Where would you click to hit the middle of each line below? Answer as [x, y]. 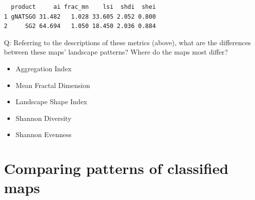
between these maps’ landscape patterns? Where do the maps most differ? [116, 52]
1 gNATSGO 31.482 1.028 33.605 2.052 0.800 [80, 16]
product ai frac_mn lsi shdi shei [83, 7]
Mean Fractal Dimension [53, 85]
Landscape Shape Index [51, 101]
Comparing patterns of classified [116, 168]
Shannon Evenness [43, 134]
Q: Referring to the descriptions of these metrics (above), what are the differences [127, 42]
